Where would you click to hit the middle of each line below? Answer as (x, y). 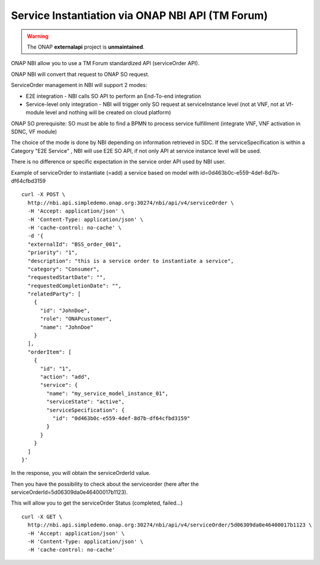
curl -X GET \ (42, 516)
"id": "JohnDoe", (65, 310)
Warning (38, 36)
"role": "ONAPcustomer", (76, 319)
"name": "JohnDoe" (67, 327)
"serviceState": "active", (86, 402)
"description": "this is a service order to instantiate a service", (131, 261)
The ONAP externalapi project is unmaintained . (86, 47)
